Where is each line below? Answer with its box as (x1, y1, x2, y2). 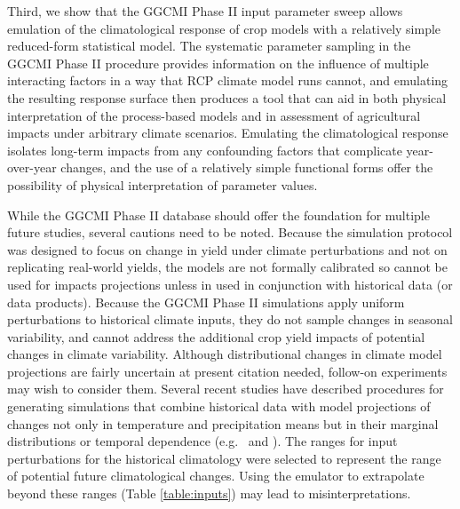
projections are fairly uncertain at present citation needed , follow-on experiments (7, 362, 448, 380)
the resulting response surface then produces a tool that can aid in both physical (7, 88, 447, 107)
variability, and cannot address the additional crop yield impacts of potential (7, 327, 425, 346)
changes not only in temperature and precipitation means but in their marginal (7, 414, 439, 433)
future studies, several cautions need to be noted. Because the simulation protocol (7, 223, 453, 242)
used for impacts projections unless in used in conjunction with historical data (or (7, 274, 453, 293)
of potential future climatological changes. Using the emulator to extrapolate (7, 466, 424, 485)
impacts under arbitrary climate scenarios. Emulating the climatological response (7, 123, 448, 142)
